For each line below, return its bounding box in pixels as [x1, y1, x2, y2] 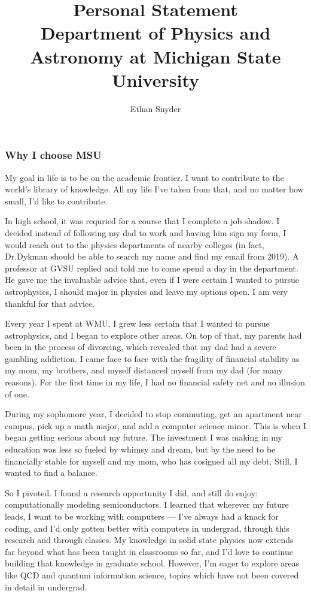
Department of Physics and [40, 20, 271, 45]
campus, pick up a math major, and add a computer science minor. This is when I [5, 419, 307, 432]
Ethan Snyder [130, 102, 181, 114]
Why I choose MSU [5, 147, 102, 162]
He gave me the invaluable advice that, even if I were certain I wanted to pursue [5, 273, 300, 286]
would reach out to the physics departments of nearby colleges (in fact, [5, 238, 265, 251]
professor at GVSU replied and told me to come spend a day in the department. [5, 261, 298, 274]
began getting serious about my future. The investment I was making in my [5, 431, 282, 444]
